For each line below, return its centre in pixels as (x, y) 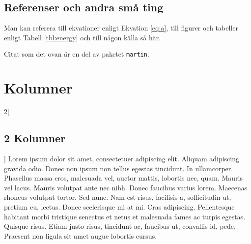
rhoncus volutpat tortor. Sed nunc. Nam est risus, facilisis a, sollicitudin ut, (118, 197)
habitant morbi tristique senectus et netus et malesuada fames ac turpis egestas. (125, 216)
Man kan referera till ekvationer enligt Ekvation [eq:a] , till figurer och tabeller (121, 28)
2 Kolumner (35, 138)
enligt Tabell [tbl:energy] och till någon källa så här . (83, 37)
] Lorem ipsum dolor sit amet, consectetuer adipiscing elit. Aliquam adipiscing (122, 158)
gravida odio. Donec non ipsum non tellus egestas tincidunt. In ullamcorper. (119, 168)
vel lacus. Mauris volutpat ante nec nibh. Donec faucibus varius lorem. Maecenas (126, 187)
